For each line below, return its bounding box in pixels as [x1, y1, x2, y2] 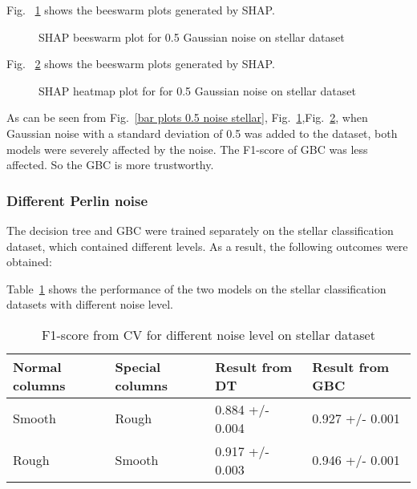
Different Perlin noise [6, 190, 148, 210]
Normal [13, 357, 62, 376]
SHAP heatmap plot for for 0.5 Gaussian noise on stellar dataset [38, 82, 356, 99]
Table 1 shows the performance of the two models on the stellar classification [6, 280, 387, 297]
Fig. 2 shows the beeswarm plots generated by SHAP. [6, 55, 275, 72]
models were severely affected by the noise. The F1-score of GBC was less [6, 140, 368, 157]
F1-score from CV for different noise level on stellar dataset [42, 325, 375, 344]
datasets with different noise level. [6, 296, 173, 313]
